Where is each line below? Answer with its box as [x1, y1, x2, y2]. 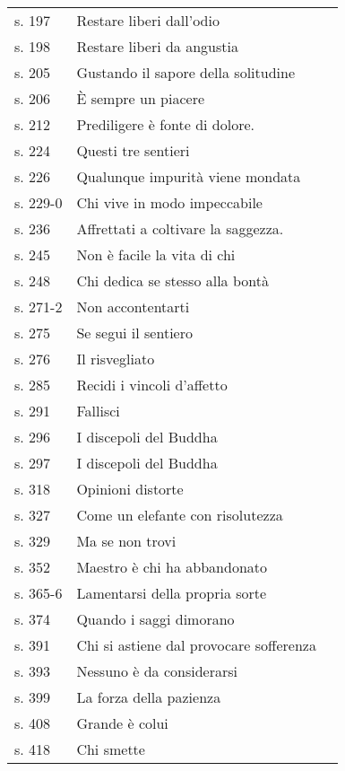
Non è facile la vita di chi [76, 244, 236, 265]
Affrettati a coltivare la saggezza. [76, 218, 284, 239]
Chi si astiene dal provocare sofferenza [76, 635, 316, 655]
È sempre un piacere [76, 88, 205, 109]
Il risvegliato [76, 348, 155, 369]
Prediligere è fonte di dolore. [76, 114, 255, 135]
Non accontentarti [76, 296, 190, 317]
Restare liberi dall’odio [76, 10, 220, 31]
